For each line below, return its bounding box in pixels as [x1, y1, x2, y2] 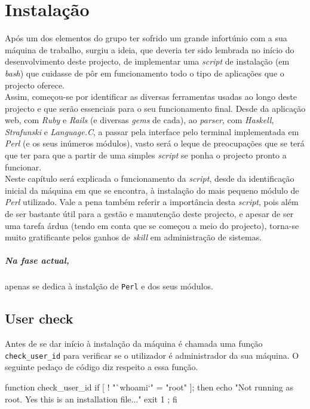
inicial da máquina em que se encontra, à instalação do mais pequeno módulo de [5, 184, 299, 196]
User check [5, 309, 73, 328]
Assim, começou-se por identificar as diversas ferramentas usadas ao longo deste [5, 90, 297, 103]
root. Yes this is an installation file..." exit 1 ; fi [5, 392, 177, 405]
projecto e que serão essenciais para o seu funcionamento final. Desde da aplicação [5, 102, 306, 114]
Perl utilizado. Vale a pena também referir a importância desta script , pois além [5, 196, 299, 208]
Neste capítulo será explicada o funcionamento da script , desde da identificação [5, 172, 294, 185]
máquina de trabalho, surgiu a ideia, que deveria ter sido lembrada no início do [5, 43, 294, 56]
